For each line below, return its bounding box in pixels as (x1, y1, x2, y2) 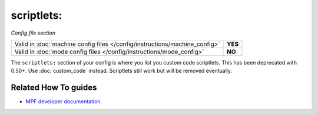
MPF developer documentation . (25, 98, 102, 105)
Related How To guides (11, 83, 97, 93)
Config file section (11, 29, 56, 36)
